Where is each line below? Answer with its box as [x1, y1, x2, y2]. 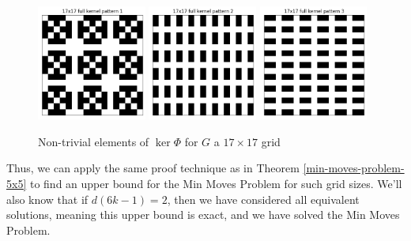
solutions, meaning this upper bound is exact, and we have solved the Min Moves [6, 206, 400, 223]
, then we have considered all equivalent [167, 190, 360, 207]
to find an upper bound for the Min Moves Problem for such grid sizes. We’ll [29, 175, 402, 192]
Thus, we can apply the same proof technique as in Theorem [6, 160, 300, 176]
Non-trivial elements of [38, 133, 149, 149]
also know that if [6, 190, 89, 207]
